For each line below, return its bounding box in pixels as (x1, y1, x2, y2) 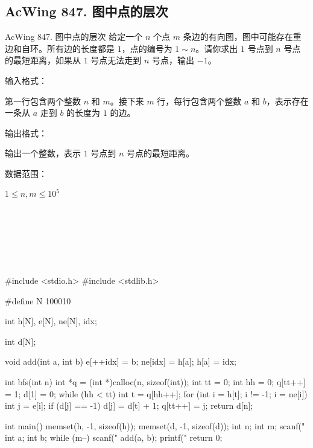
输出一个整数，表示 (5, 147, 81, 159)
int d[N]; (5, 334, 36, 347)
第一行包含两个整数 (5, 94, 81, 107)
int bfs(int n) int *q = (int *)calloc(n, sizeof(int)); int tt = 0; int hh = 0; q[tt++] (5, 375, 306, 388)
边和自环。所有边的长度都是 (5, 42, 115, 54)
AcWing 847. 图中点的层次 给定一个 (5, 30, 143, 43)
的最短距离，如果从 (5, 54, 81, 66)
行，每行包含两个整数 (157, 94, 242, 107)
